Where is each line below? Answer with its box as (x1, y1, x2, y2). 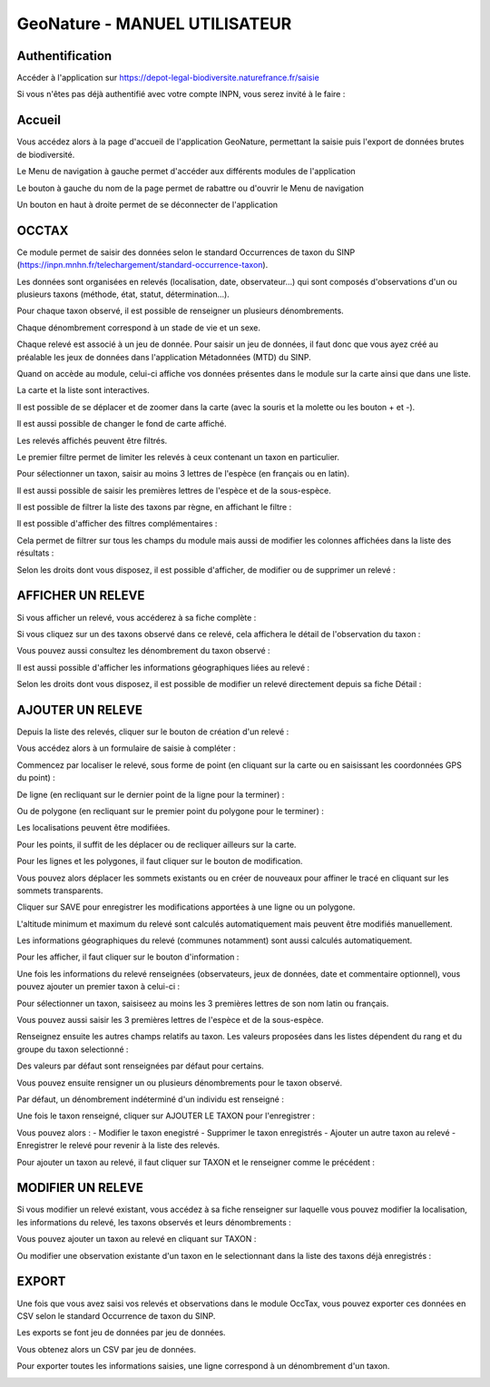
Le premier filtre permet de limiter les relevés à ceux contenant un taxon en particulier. (16, 451, 340, 462)
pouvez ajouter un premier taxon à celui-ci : (16, 981, 181, 992)
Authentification (16, 48, 113, 64)
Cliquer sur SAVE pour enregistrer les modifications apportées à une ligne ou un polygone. (16, 901, 356, 912)
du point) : (16, 772, 56, 783)
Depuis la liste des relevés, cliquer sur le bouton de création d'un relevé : (16, 726, 289, 737)
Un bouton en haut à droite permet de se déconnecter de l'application (16, 199, 279, 210)
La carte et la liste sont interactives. (16, 385, 150, 396)
